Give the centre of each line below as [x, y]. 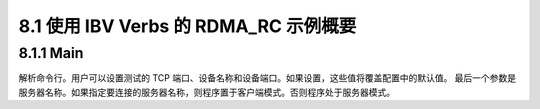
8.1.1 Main [51, 53]
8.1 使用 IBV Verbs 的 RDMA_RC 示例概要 [187, 26]
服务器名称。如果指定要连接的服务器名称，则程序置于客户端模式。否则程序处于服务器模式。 [206, 92]
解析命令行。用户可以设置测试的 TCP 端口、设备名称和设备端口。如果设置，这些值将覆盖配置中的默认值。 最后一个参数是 [267, 78]
